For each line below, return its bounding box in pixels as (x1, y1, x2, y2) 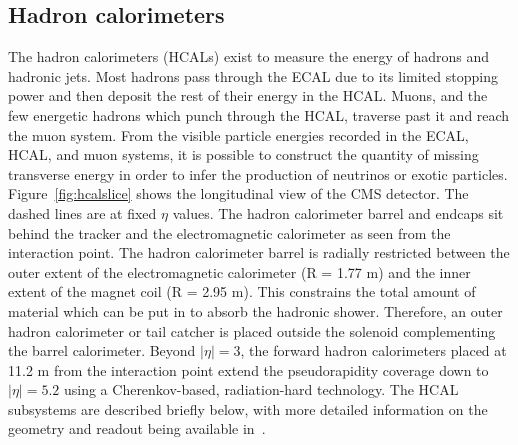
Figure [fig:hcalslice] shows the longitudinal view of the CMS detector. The (8, 183, 469, 204)
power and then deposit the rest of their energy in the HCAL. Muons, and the (8, 85, 488, 106)
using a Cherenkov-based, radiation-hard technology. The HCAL (63, 379, 459, 400)
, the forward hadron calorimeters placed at (240, 340, 507, 361)
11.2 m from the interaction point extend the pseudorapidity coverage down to (8, 359, 489, 380)
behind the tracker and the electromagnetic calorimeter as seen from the (8, 222, 451, 243)
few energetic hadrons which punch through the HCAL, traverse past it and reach (8, 104, 510, 125)
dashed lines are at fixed (8, 202, 157, 223)
